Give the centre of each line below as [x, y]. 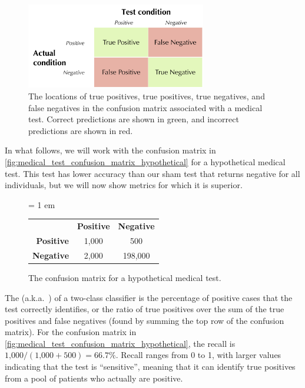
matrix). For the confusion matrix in [71, 332]
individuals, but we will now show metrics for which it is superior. [124, 185]
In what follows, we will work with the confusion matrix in [110, 150]
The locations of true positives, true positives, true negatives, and [147, 96]
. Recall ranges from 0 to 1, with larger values [198, 355]
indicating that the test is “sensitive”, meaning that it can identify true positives [150, 367]
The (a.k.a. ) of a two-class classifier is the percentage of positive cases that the [149, 297]
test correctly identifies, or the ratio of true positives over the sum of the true [145, 309]
